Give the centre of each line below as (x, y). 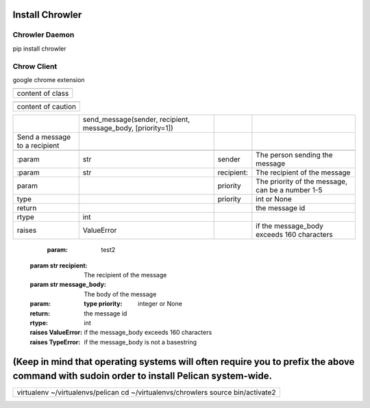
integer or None (160, 304)
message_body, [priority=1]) (128, 128)
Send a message (44, 137)
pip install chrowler (39, 49)
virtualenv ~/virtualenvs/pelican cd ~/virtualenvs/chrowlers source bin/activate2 (146, 392)
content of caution (47, 107)
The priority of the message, (302, 181)
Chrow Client (35, 66)
